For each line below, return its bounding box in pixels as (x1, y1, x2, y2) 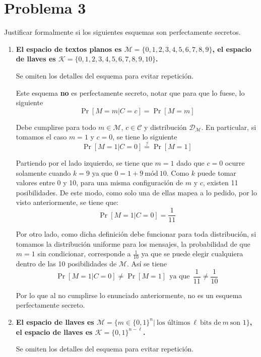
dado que (176, 158, 205, 168)
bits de (200, 319, 221, 326)
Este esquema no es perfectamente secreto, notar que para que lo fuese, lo (16, 87, 245, 98)
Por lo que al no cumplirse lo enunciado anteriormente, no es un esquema (16, 290, 242, 300)
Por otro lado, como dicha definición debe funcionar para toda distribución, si (16, 229, 256, 239)
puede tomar (197, 167, 236, 178)
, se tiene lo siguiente (112, 131, 177, 142)
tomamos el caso (16, 131, 67, 142)
